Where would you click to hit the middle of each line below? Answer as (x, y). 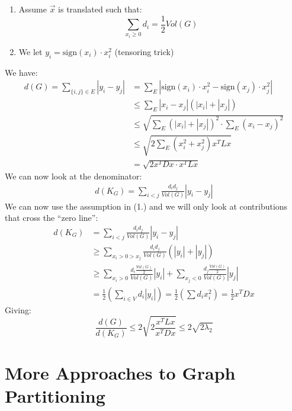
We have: (21, 72)
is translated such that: (100, 9)
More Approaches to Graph (120, 372)
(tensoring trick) (144, 52)
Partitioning (55, 396)
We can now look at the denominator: (73, 176)
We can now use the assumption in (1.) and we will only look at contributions (146, 206)
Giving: (18, 309)
